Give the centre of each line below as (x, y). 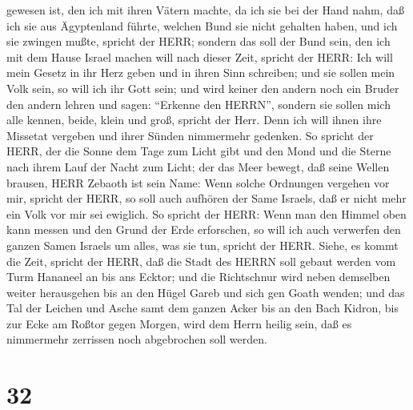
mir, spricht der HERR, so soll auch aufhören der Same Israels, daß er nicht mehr (206, 198)
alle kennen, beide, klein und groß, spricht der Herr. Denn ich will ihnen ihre (194, 120)
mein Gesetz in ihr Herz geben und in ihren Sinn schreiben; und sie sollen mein (201, 72)
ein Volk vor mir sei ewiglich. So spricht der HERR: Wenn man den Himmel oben (206, 213)
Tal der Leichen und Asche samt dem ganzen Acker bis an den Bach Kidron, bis (202, 308)
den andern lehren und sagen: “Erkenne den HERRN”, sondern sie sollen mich (198, 104)
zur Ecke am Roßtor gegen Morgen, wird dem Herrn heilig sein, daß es (179, 323)
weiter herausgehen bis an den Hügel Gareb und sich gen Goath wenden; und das (206, 292)
